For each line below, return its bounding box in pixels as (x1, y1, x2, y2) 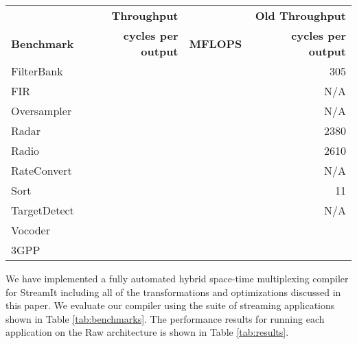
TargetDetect (11, 202, 74, 218)
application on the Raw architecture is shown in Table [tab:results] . (5, 325, 289, 339)
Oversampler (11, 103, 72, 119)
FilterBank (11, 63, 63, 79)
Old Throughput (255, 8, 346, 23)
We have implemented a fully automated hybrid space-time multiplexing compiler (5, 271, 349, 285)
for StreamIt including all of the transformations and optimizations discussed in (5, 284, 341, 299)
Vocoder (11, 222, 50, 238)
